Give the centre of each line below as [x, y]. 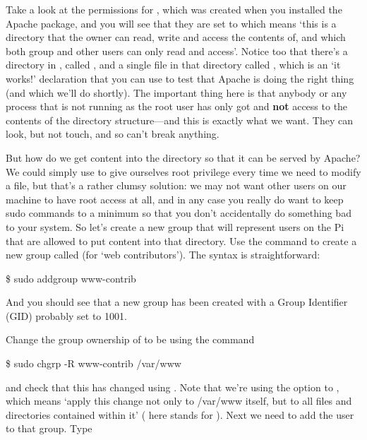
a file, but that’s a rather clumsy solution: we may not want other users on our [176, 185]
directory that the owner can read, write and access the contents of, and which [176, 37]
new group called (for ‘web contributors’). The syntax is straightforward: [163, 255]
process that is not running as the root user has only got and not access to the [177, 106]
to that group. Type [49, 428]
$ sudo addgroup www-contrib [71, 278]
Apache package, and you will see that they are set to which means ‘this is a [171, 23]
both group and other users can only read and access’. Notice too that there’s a [177, 50]
